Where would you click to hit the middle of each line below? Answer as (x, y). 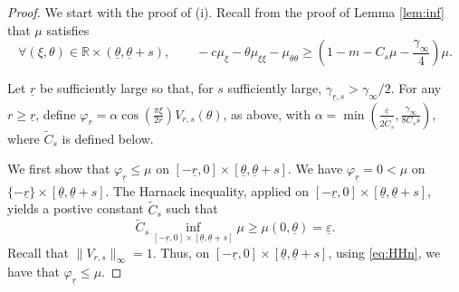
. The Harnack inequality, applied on (207, 190)
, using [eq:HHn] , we (384, 252)
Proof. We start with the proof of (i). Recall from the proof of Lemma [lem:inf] (226, 12)
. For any (416, 88)
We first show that (59, 169)
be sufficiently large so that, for (127, 88)
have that (33, 272)
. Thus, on (181, 252)
